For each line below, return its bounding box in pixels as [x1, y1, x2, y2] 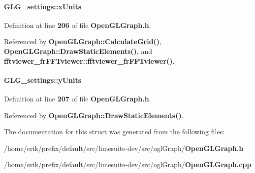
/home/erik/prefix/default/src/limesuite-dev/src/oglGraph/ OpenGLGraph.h [4, 143, 244, 153]
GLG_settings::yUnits [4, 74, 82, 85]
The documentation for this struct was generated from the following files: [4, 126, 225, 137]
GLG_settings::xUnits [4, 1, 82, 11]
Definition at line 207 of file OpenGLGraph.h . [4, 93, 151, 103]
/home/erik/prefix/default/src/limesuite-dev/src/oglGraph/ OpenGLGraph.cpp [4, 159, 252, 170]
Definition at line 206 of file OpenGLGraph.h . [4, 20, 151, 30]
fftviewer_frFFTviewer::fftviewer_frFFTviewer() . [4, 55, 175, 66]
